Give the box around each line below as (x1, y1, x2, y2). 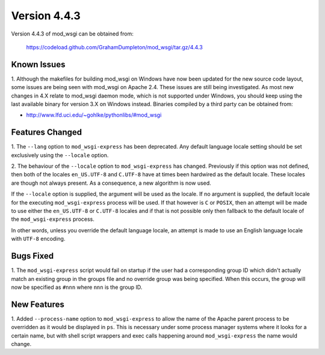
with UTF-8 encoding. (11, 235, 66, 242)
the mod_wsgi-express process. (11, 215, 94, 223)
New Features (11, 299, 64, 309)
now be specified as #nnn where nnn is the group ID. (11, 283, 143, 291)
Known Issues (11, 59, 66, 69)
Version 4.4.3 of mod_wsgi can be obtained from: (11, 30, 134, 37)
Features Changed (11, 127, 82, 138)
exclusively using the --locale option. (11, 151, 109, 159)
